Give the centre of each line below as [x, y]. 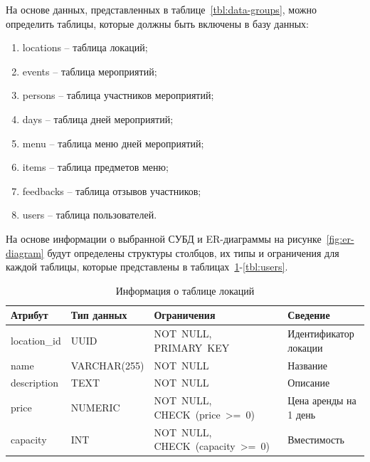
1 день [302, 414]
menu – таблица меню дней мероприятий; [113, 143]
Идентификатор [321, 334]
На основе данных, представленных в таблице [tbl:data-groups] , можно [162, 9]
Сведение [309, 315]
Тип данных [99, 315]
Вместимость [316, 439]
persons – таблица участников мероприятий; [118, 95]
